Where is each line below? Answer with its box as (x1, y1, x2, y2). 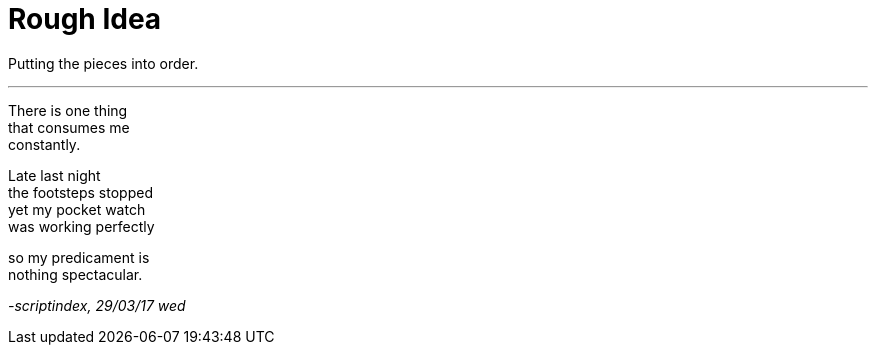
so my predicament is (8, 248, 150, 266)
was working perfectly (8, 217, 155, 235)
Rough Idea (8, 2, 162, 36)
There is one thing (8, 101, 128, 119)
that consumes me (8, 118, 130, 136)
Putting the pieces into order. (8, 54, 199, 72)
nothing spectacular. (8, 265, 143, 283)
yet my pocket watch (8, 200, 146, 218)
